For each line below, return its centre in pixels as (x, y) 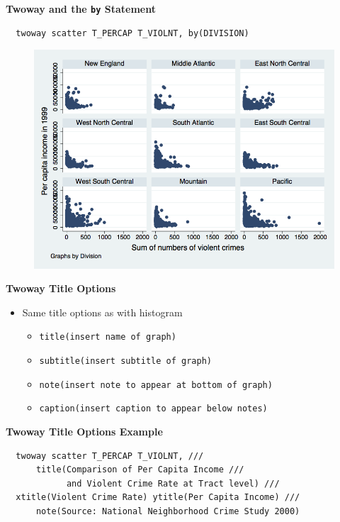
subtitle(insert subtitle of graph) (125, 361)
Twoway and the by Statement (81, 9)
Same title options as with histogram (102, 312)
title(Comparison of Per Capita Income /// (140, 470)
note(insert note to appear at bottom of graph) (156, 385)
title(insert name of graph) (108, 337)
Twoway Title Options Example (84, 432)
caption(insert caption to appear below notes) (153, 409)
